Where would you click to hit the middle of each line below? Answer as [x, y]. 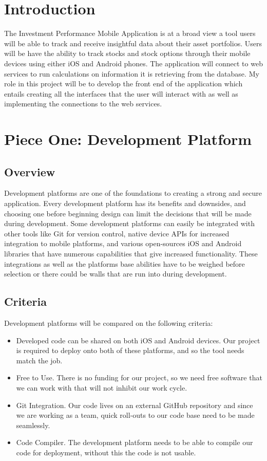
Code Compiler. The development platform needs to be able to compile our [135, 442]
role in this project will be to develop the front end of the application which [123, 84]
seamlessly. [33, 425]
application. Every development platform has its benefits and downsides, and [125, 203]
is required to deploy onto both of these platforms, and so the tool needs [130, 350]
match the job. [39, 360]
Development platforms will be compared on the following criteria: [109, 323]
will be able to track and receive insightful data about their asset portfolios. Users [133, 43]
